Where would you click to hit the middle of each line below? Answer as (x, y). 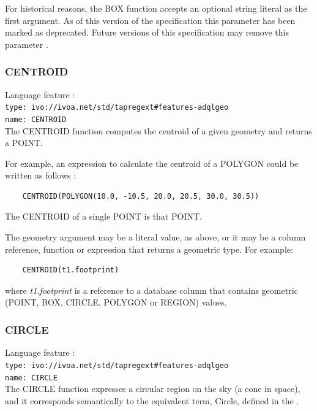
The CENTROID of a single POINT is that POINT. (103, 216)
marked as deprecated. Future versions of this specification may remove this (147, 32)
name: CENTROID (36, 119)
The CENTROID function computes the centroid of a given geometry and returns (158, 130)
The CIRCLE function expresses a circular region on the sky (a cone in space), (153, 389)
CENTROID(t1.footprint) (71, 270)
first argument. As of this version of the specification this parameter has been (150, 20)
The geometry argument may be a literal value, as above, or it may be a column (155, 237)
